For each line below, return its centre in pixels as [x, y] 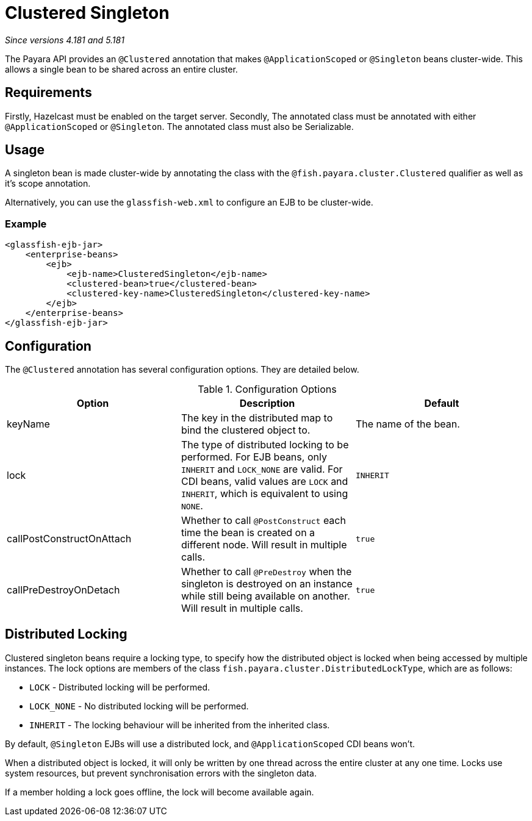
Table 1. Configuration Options [267, 389]
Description [267, 403]
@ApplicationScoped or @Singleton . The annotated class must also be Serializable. [179, 126]
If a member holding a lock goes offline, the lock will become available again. [160, 792]
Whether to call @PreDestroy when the [266, 572]
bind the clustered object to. [246, 430]
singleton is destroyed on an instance [267, 584]
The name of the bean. [408, 424]
